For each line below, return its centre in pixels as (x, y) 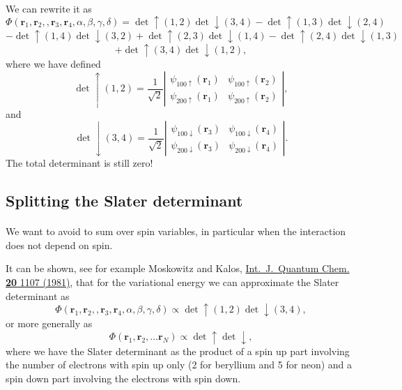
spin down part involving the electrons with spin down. (123, 378)
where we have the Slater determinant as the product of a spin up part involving (178, 351)
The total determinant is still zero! (79, 163)
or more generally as (49, 323)
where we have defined (53, 64)
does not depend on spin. (59, 245)
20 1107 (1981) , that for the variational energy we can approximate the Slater (172, 282)
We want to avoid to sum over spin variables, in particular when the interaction (176, 231)
